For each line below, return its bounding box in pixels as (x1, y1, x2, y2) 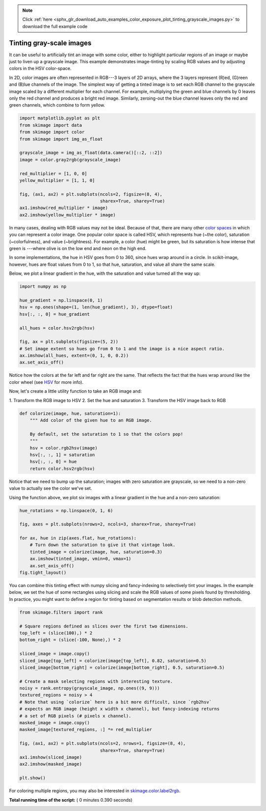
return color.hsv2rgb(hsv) (30, 466, 96, 471)
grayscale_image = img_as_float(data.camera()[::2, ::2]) (19, 150, 163, 155)
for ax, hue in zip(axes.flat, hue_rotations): (19, 535, 136, 541)
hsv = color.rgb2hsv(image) (30, 445, 98, 451)
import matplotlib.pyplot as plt (19, 115, 100, 121)
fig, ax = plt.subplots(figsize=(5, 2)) (19, 339, 118, 345)
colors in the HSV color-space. (9, 66, 71, 72)
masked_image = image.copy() (19, 720, 90, 726)
